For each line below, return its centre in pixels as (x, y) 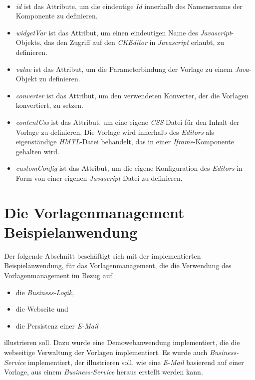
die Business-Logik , (45, 292)
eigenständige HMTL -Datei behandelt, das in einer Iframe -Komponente (125, 142)
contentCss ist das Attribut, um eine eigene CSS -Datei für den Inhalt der (127, 122)
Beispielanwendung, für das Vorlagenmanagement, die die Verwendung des (118, 265)
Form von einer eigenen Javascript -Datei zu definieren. (99, 178)
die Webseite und (42, 309)
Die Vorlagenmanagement (94, 212)
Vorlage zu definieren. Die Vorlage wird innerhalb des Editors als (115, 132)
